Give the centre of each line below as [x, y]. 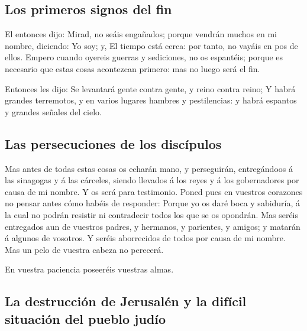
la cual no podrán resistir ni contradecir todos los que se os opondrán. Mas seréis [152, 214]
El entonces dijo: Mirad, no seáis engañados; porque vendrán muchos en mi [141, 34]
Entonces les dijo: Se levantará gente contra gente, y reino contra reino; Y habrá [150, 88]
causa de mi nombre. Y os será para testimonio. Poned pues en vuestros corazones [154, 191]
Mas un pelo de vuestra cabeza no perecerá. [84, 249]
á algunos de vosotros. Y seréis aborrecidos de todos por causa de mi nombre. [145, 238]
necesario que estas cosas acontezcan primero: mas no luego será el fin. [133, 68]
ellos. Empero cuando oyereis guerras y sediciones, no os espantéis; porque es [144, 57]
